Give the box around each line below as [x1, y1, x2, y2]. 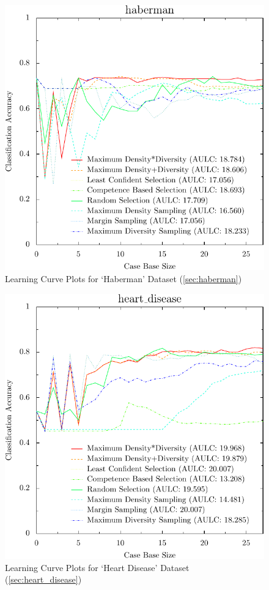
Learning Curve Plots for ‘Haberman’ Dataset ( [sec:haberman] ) [5, 272, 242, 285]
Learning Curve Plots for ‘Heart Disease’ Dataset [5, 561, 190, 573]
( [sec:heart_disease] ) [5, 573, 82, 586]
